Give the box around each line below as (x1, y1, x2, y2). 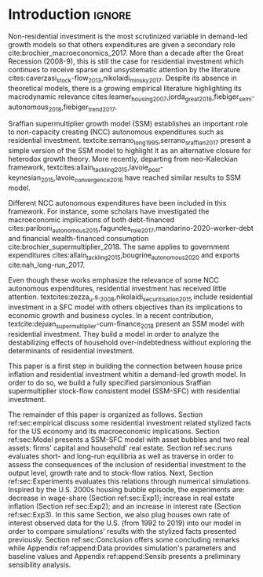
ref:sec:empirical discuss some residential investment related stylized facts (8, 418, 251, 427)
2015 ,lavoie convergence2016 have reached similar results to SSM (40, 173, 241, 184)
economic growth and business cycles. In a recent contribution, (8, 311, 214, 320)
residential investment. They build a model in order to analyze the (8, 329, 220, 338)
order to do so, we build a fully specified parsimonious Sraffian (8, 378, 212, 387)
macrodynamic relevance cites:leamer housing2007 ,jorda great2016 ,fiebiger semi (8, 92, 253, 103)
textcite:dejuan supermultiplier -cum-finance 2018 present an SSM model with (8, 320, 245, 330)
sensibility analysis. (8, 560, 71, 569)
